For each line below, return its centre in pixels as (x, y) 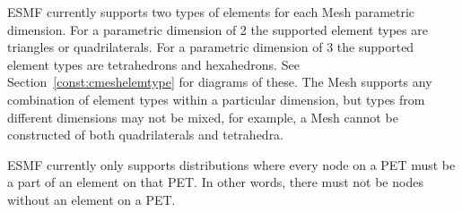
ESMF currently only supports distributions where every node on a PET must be (231, 164)
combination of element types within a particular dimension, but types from (216, 99)
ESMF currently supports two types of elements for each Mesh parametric (211, 12)
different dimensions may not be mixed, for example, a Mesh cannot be (203, 117)
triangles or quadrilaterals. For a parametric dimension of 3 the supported (211, 47)
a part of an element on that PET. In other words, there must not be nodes (215, 182)
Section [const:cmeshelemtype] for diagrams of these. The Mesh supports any (220, 82)
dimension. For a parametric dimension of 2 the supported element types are (218, 29)
